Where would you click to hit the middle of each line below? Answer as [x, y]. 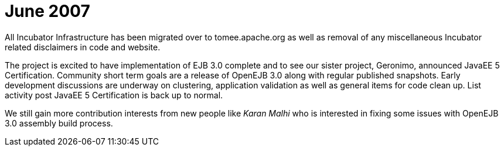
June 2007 [47, 11]
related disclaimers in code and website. [83, 47]
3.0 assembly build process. [59, 123]
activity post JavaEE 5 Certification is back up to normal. [114, 95]
